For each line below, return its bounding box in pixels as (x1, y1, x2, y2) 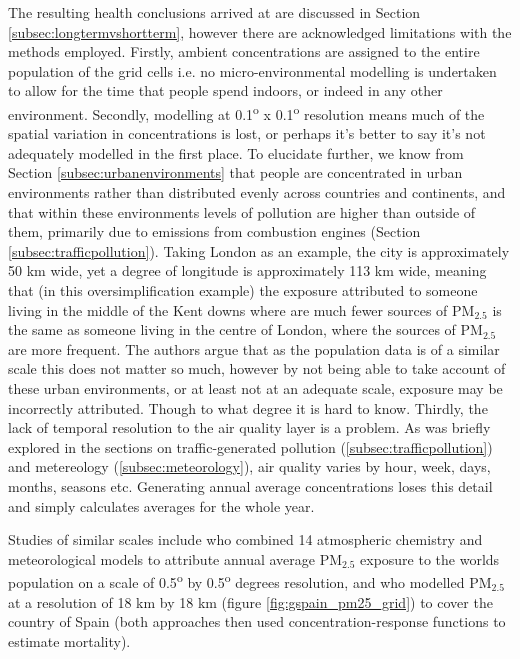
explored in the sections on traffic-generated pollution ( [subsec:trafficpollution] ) (8, 436, 493, 457)
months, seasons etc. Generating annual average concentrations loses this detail (8, 475, 493, 496)
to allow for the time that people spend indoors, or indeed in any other (8, 80, 443, 101)
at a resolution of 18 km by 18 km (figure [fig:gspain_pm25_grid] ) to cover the (8, 591, 493, 612)
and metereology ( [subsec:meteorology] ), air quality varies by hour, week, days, (8, 456, 491, 477)
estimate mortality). (8, 630, 131, 651)
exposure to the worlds (360, 548, 500, 569)
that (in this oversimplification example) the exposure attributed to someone (8, 279, 478, 300)
